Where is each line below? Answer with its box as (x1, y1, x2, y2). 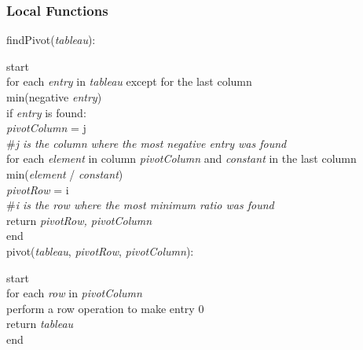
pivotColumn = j (6, 120, 86, 136)
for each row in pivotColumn (6, 285, 142, 301)
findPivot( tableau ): (6, 31, 96, 48)
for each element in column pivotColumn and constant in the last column (6, 150, 357, 167)
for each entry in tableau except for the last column (6, 73, 252, 90)
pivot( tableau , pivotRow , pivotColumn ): (6, 242, 194, 259)
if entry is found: (6, 104, 86, 120)
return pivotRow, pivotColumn (6, 212, 152, 228)
